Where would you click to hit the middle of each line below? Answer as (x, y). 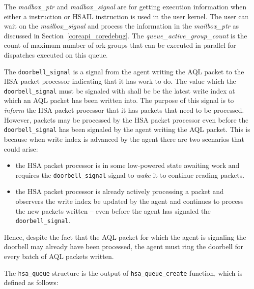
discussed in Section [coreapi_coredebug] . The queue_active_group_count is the (126, 35)
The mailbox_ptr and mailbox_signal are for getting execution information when (125, 6)
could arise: (21, 148)
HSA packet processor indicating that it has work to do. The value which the (120, 81)
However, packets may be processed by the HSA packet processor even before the (126, 119)
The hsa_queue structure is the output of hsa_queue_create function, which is (123, 273)
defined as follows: (31, 282)
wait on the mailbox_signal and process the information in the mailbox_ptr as (121, 26)
